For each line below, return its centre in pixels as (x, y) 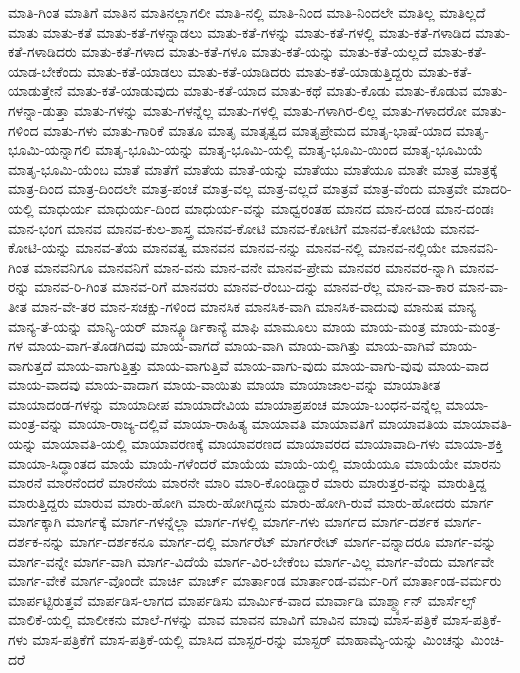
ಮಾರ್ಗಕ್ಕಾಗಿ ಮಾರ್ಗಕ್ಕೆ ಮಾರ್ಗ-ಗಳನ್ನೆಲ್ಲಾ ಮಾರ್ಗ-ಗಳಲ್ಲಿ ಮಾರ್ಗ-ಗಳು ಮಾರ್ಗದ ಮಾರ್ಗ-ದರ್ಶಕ (224, 521)
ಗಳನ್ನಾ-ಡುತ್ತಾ (39, 109)
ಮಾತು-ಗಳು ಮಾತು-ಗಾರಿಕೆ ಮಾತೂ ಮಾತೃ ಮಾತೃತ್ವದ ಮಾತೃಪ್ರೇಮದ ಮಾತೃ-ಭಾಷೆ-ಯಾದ (247, 129)
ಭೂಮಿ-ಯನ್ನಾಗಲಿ (49, 149)
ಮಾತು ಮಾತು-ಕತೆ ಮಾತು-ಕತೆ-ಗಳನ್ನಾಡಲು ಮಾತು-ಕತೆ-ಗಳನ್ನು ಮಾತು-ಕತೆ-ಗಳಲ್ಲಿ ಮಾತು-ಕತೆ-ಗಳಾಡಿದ (239, 31)
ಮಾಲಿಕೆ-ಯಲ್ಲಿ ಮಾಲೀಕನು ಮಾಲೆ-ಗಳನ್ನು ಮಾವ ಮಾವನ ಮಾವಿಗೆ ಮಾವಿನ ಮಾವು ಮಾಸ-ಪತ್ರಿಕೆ (223, 619)
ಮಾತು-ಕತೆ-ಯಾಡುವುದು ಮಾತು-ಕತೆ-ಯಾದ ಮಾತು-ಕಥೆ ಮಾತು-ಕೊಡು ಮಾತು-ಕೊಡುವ (267, 90)
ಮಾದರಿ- (492, 188)
